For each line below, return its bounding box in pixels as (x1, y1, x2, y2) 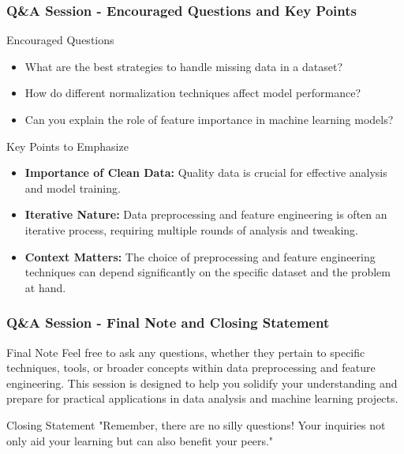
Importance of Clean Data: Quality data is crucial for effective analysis (24, 164, 387, 181)
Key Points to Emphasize (6, 137, 129, 154)
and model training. (24, 179, 121, 196)
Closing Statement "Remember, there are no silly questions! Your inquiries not (6, 416, 386, 433)
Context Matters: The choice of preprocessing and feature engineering (24, 248, 376, 265)
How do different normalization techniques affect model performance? (24, 84, 361, 101)
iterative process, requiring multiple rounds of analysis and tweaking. (24, 221, 358, 238)
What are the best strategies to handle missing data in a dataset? (24, 58, 343, 74)
